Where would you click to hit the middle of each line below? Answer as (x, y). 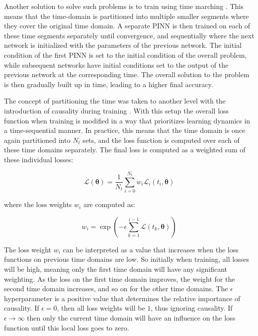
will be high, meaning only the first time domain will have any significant (116, 269)
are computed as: (109, 204)
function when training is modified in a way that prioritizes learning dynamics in (127, 120)
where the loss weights (38, 204)
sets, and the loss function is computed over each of (161, 140)
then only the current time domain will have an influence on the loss (131, 318)
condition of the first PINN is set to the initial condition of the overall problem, (126, 55)
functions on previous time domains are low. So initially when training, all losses (127, 259)
